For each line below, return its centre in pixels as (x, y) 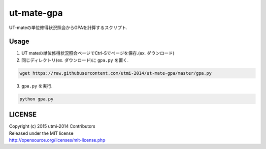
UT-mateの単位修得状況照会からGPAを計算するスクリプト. (68, 28)
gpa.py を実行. (37, 86)
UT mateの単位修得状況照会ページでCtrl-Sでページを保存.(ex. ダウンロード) (98, 53)
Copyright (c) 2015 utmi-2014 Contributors (52, 126)
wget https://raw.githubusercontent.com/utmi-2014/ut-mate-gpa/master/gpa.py (116, 73)
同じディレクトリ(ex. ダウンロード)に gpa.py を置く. (75, 60)
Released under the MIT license (41, 133)
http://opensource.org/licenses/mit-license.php (57, 140)
